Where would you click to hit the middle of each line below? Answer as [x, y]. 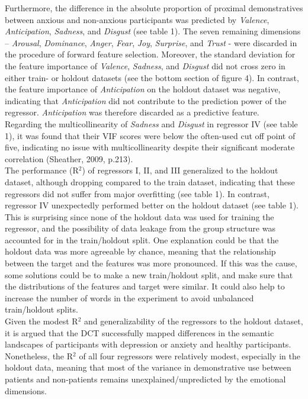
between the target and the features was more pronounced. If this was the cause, [151, 263]
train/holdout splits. [41, 309]
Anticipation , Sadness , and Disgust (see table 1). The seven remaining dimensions [153, 31]
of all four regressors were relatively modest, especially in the [190, 355]
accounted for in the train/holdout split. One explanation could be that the [142, 239]
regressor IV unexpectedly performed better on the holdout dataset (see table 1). [152, 205]
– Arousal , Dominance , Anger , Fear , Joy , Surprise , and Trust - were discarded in [151, 42]
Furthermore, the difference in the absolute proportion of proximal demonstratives [154, 8]
